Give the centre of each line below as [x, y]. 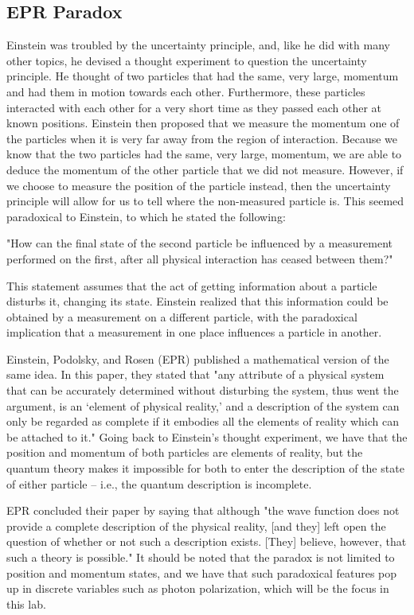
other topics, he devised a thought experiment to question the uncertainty [187, 60]
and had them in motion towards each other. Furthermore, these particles [186, 91]
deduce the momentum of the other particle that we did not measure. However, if [205, 169]
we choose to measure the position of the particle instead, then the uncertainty [199, 185]
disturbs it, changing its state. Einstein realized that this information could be [197, 301]
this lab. [26, 603]
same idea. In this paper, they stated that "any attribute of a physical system [195, 374]
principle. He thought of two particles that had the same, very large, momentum [203, 76]
